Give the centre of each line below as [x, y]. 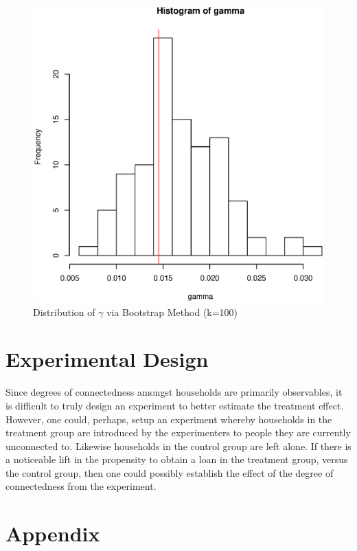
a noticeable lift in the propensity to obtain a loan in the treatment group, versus [177, 459]
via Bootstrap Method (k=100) [172, 312]
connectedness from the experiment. [81, 486]
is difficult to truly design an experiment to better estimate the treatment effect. [175, 405]
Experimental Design [107, 359]
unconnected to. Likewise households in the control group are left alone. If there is [178, 446]
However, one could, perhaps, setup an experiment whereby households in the [169, 419]
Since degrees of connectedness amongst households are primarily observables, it [174, 392]
